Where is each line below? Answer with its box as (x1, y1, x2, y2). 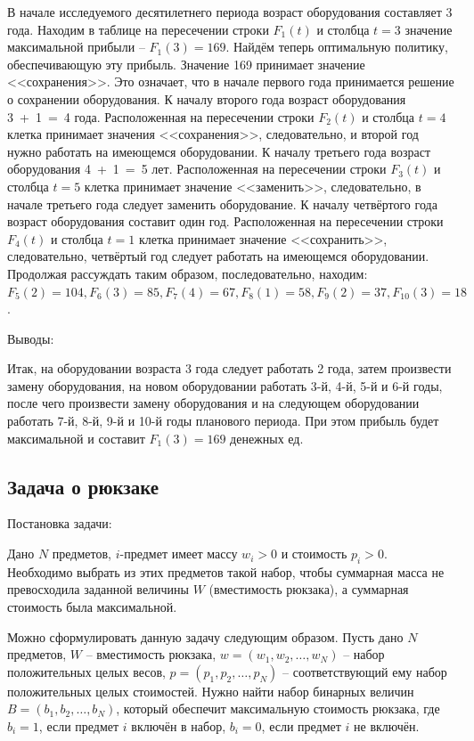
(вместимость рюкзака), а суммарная (208, 580, 409, 598)
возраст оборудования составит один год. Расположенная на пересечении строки (7, 212, 444, 231)
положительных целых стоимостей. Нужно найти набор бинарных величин (7, 681, 414, 700)
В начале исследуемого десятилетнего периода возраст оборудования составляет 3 (7, 3, 453, 20)
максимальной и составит (7, 428, 145, 447)
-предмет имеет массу (119, 544, 238, 563)
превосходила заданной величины (7, 580, 190, 598)
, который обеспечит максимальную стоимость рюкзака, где (116, 699, 440, 718)
